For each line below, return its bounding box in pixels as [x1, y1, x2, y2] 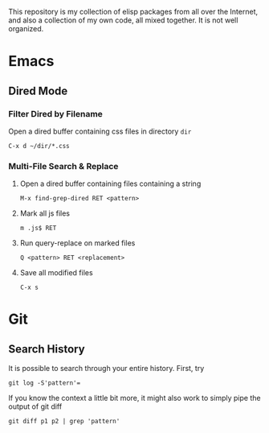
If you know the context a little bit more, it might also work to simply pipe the [8, 394, 261, 403]
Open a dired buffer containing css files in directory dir [8, 126, 192, 136]
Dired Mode [8, 84, 68, 97]
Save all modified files [19, 268, 94, 278]
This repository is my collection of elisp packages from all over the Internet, [8, 7, 259, 16]
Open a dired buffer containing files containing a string [19, 179, 202, 188]
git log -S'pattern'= [8, 379, 81, 387]
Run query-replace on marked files [19, 238, 136, 248]
